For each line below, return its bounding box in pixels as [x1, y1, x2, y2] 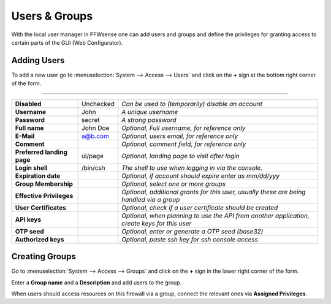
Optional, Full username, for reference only [121, 123, 246, 132]
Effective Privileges [15, 191, 74, 200]
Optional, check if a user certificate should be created [121, 203, 278, 211]
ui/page [81, 151, 104, 160]
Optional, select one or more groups [121, 180, 226, 188]
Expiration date [15, 172, 61, 180]
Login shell [15, 163, 48, 172]
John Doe [81, 123, 110, 132]
